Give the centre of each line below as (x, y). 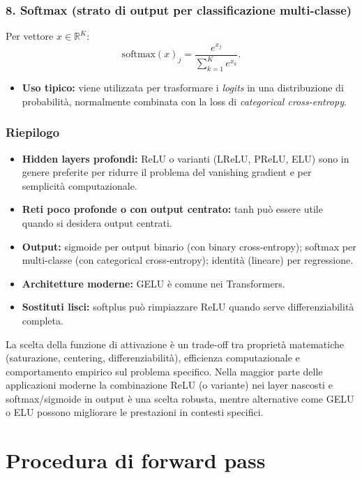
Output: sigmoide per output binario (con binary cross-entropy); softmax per (189, 246)
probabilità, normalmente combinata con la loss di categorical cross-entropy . (184, 101)
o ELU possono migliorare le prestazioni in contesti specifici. (135, 412)
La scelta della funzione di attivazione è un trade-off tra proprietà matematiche (175, 344)
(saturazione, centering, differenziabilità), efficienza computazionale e (153, 358)
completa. (43, 320)
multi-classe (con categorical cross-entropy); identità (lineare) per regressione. (188, 260)
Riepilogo (33, 132)
